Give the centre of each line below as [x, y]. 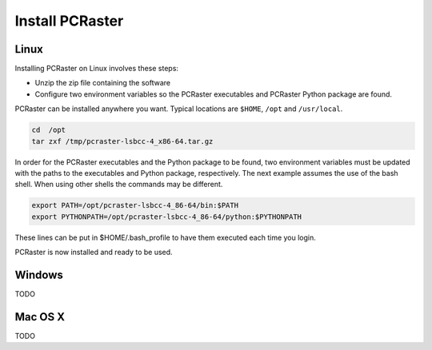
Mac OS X [40, 317]
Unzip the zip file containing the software [103, 83]
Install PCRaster [69, 21]
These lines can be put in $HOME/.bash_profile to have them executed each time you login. [165, 237]
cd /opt [49, 130]
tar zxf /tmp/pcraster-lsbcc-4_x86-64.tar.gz [122, 141]
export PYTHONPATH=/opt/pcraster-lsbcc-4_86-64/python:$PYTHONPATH [167, 217]
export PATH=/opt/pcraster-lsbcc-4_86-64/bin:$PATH [135, 205]
